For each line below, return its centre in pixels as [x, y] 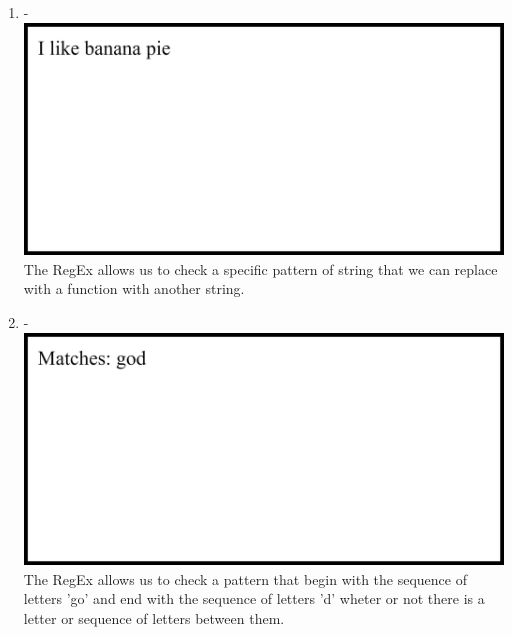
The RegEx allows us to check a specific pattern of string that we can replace [260, 268]
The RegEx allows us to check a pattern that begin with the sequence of [245, 578]
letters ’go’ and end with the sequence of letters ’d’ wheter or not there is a [254, 598]
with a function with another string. [134, 288]
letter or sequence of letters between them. [154, 617]
